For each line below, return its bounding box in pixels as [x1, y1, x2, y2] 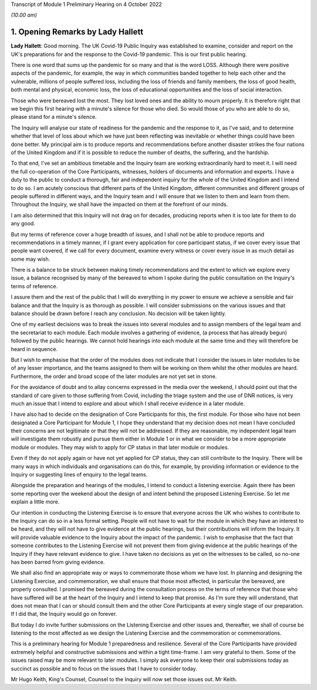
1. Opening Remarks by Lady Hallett [11, 27, 144, 37]
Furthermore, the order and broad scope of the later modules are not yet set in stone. [11, 372, 217, 379]
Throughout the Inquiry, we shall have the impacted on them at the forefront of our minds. [11, 201, 228, 208]
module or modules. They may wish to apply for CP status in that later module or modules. [11, 444, 229, 451]
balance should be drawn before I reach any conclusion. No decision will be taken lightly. [11, 310, 226, 317]
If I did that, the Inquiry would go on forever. [11, 611, 117, 618]
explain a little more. [11, 498, 60, 505]
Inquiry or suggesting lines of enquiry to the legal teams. [11, 471, 148, 478]
